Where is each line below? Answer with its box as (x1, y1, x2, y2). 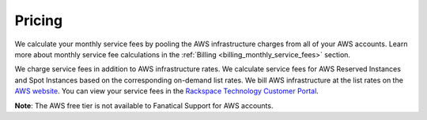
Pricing (14, 12, 63, 29)
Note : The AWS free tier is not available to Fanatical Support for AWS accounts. (14, 100, 274, 110)
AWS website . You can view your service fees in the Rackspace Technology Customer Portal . (14, 86, 319, 96)
